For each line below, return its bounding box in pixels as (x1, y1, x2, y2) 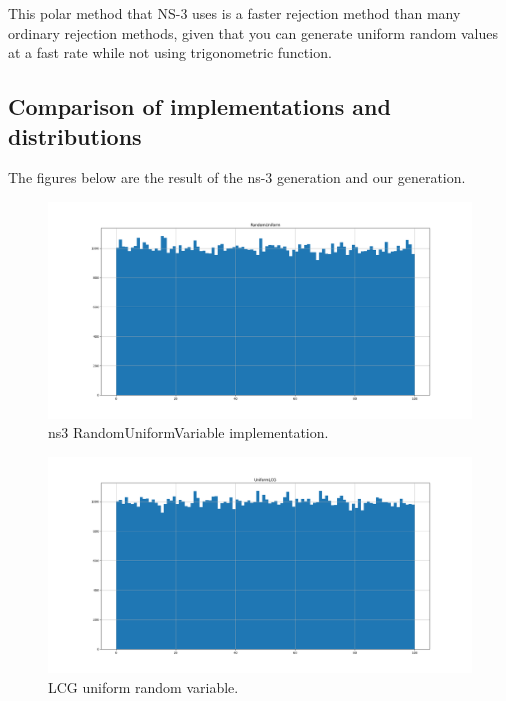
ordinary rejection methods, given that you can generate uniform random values (8, 22, 499, 43)
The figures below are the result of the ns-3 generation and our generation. (8, 167, 466, 188)
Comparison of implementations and (8, 91, 391, 122)
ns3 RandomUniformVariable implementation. (48, 422, 329, 443)
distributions (8, 120, 142, 151)
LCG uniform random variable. (48, 676, 239, 697)
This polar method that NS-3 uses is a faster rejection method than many (8, 3, 461, 23)
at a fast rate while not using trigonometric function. (8, 42, 332, 63)
